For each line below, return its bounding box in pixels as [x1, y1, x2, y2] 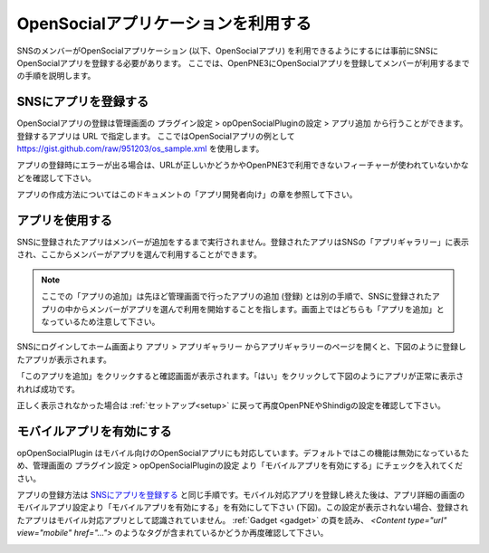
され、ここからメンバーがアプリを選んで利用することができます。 [16, 249, 263, 260]
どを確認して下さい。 [16, 172, 97, 183]
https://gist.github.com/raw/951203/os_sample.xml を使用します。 [16, 143, 264, 154]
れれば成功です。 [16, 383, 81, 394]
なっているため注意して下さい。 [41, 317, 160, 328]
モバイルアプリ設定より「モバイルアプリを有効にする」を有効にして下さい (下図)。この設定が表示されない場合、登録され [16, 502, 469, 513]
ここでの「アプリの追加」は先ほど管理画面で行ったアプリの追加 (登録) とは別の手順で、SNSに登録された [41, 291, 433, 302]
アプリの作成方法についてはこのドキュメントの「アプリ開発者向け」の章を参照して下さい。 [16, 189, 358, 200]
